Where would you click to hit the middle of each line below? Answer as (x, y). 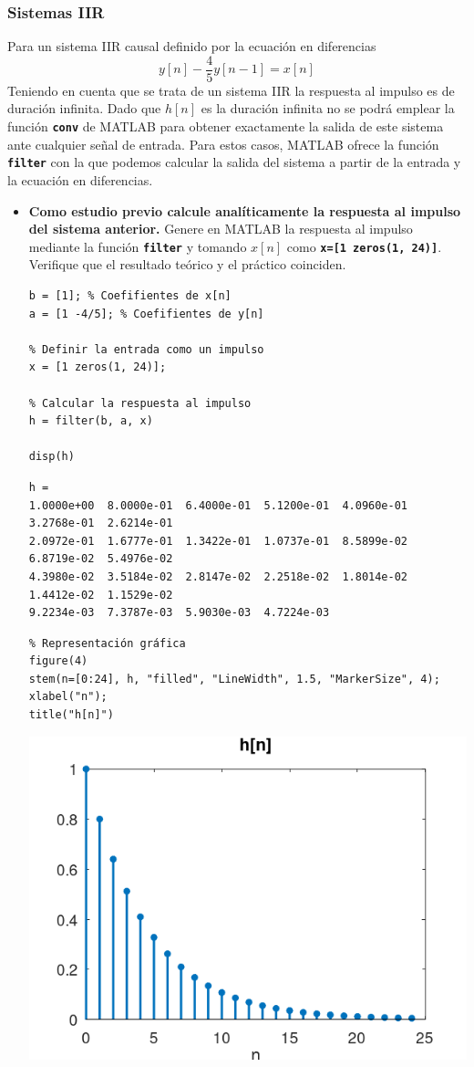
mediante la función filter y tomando (138, 246)
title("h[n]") (71, 715)
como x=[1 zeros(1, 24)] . (364, 246)
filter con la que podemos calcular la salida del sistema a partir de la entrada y (234, 162)
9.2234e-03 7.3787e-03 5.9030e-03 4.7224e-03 (179, 613)
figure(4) (58, 661)
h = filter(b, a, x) (91, 421)
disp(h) (52, 457)
